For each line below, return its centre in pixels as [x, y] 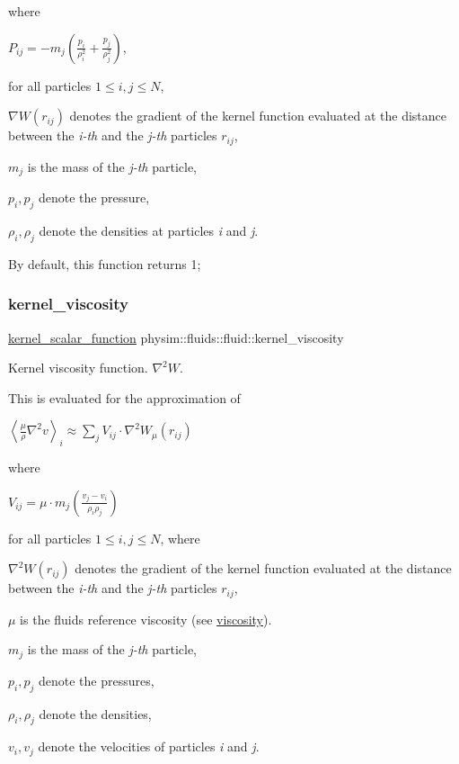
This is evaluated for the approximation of [124, 397]
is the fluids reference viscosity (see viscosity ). [146, 619]
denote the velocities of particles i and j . [149, 746]
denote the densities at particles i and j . [149, 230]
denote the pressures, [96, 680]
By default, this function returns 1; [105, 263]
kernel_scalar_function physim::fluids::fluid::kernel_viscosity [176, 337]
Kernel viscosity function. [78, 368]
